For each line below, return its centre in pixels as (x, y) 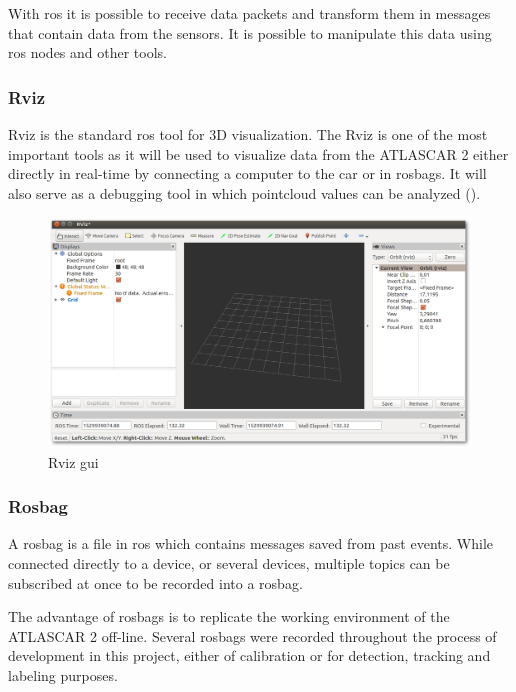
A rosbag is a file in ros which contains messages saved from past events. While (250, 543)
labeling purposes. (63, 674)
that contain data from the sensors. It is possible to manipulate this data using (250, 32)
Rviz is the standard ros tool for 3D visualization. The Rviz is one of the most (248, 134)
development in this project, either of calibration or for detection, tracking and (249, 655)
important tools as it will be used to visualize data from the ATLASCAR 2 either (258, 153)
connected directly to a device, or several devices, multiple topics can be (229, 563)
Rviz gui (73, 461)
